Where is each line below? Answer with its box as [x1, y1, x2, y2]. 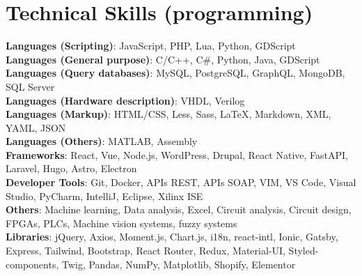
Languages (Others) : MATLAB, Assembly [6, 134, 198, 148]
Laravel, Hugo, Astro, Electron [6, 161, 137, 176]
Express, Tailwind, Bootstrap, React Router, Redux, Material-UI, [6, 243, 285, 258]
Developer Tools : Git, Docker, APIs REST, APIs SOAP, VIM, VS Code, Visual [6, 175, 356, 190]
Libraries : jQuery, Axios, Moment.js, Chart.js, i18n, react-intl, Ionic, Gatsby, [6, 229, 338, 244]
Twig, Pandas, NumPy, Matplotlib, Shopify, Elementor [61, 256, 296, 271]
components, [6, 256, 59, 271]
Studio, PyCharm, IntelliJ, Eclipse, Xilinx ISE [6, 188, 203, 203]
